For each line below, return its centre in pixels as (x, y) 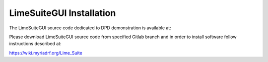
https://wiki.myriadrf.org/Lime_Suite (46, 53)
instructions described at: (35, 44)
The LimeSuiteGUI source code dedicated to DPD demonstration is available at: (90, 28)
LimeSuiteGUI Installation (63, 13)
